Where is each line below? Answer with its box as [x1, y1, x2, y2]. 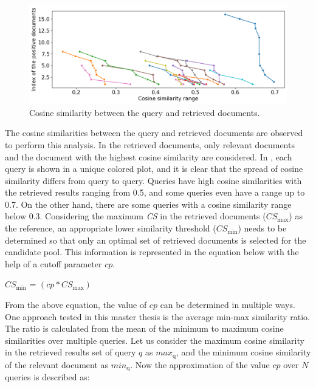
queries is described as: [5, 371, 90, 383]
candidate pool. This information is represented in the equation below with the [5, 245, 299, 258]
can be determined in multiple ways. [160, 298, 295, 311]
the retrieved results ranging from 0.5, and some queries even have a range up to [5, 186, 305, 199]
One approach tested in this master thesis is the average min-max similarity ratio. [5, 310, 310, 323]
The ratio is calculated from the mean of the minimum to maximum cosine [5, 322, 284, 335]
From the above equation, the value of [5, 298, 147, 311]
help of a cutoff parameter [5, 257, 102, 270]
